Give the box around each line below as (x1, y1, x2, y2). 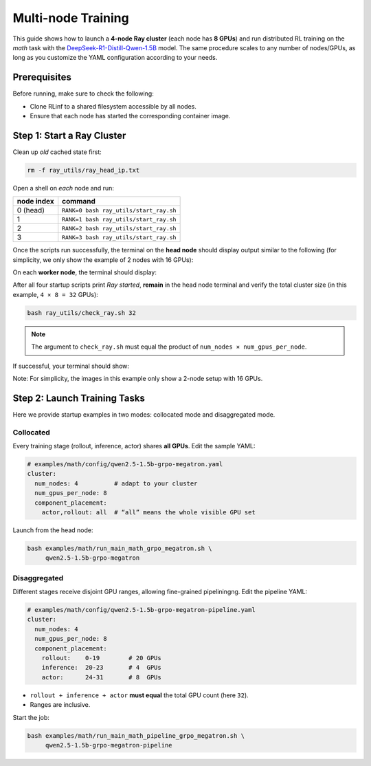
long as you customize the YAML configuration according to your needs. (12, 54, 218, 62)
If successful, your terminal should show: (12, 362, 130, 370)
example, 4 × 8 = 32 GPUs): (12, 290, 99, 298)
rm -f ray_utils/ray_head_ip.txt (27, 166, 140, 174)
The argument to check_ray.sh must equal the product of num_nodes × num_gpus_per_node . (31, 342, 307, 351)
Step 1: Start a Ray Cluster (12, 129, 126, 141)
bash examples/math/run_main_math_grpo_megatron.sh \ (27, 544, 212, 552)
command (62, 197, 96, 206)
